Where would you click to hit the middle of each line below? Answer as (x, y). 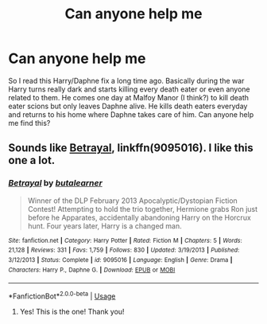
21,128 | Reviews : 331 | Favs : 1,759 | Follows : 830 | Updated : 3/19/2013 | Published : (124, 250)
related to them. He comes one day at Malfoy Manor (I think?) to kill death (128, 97)
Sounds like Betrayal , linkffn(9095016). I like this (131, 148)
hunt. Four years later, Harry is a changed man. (105, 226)
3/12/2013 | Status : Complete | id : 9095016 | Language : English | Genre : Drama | (120, 260)
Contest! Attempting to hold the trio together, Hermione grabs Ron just (143, 209)
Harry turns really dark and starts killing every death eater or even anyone (129, 89)
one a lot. (32, 160)
